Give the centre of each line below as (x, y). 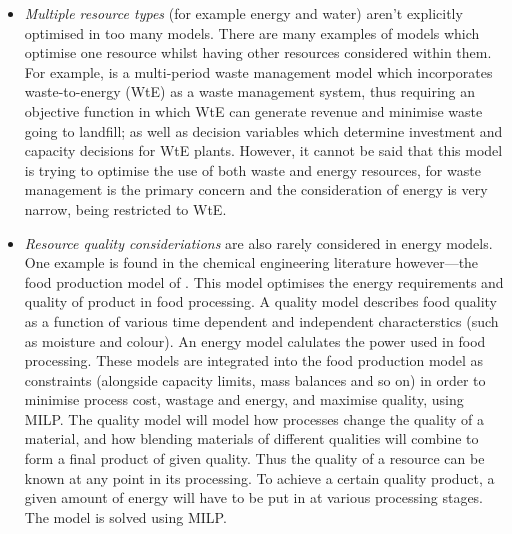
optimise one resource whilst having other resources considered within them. (258, 52)
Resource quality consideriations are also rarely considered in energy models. (258, 242)
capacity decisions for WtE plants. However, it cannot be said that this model (263, 150)
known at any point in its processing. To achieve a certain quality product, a (259, 477)
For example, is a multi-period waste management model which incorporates (258, 71)
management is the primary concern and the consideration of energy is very (256, 189)
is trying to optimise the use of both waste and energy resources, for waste (252, 169)
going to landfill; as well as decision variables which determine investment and (263, 130)
